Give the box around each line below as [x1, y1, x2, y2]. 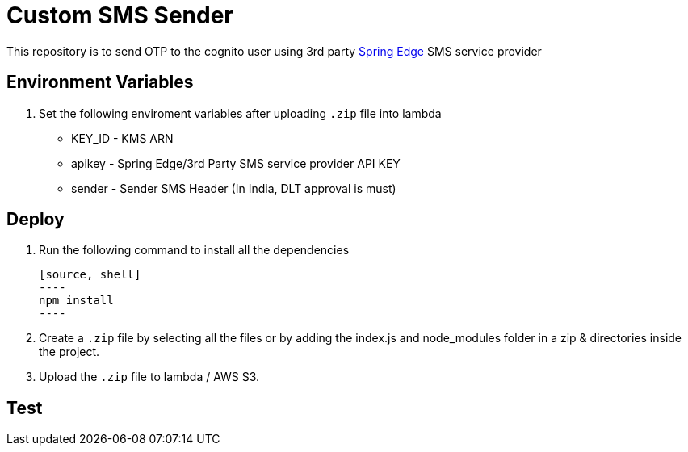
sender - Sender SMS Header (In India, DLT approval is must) [71, 181, 396, 195]
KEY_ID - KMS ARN [71, 131, 174, 145]
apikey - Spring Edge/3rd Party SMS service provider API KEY [71, 156, 401, 170]
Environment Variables [6, 72, 194, 93]
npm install [39, 294, 114, 308]
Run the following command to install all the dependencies [39, 243, 350, 257]
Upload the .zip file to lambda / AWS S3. [39, 370, 260, 384]
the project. [39, 345, 100, 359]
